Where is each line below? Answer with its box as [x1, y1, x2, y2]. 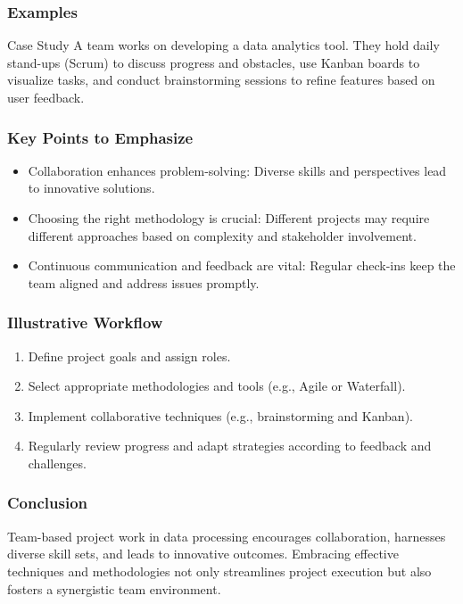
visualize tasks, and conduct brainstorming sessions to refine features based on [7, 70, 435, 89]
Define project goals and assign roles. [28, 346, 231, 365]
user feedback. [7, 88, 85, 106]
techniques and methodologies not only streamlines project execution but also [7, 561, 432, 580]
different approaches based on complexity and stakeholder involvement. [28, 226, 417, 244]
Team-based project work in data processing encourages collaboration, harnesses [7, 526, 446, 545]
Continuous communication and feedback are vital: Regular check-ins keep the [28, 256, 456, 275]
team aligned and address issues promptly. [28, 273, 260, 292]
